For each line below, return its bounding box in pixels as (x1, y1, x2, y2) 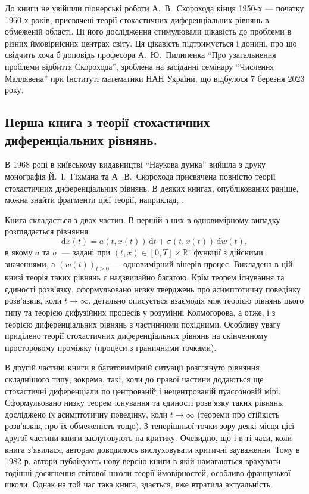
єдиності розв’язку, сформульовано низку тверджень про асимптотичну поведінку (5, 282, 301, 295)
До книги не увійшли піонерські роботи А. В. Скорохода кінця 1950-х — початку (5, 2, 304, 14)
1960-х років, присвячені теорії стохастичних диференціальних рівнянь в (5, 13, 269, 26)
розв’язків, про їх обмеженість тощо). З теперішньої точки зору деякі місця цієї (5, 419, 295, 432)
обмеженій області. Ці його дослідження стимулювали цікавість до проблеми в (5, 25, 292, 38)
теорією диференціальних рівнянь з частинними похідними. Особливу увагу (5, 317, 281, 330)
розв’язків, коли (5, 294, 62, 307)
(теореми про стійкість (197, 407, 280, 420)
